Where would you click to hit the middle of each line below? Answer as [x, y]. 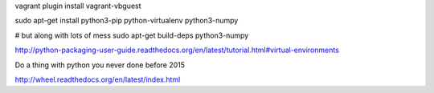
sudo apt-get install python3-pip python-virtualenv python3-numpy [127, 21]
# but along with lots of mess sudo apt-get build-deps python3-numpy [132, 35]
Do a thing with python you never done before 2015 [100, 65]
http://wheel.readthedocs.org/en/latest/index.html [98, 79]
